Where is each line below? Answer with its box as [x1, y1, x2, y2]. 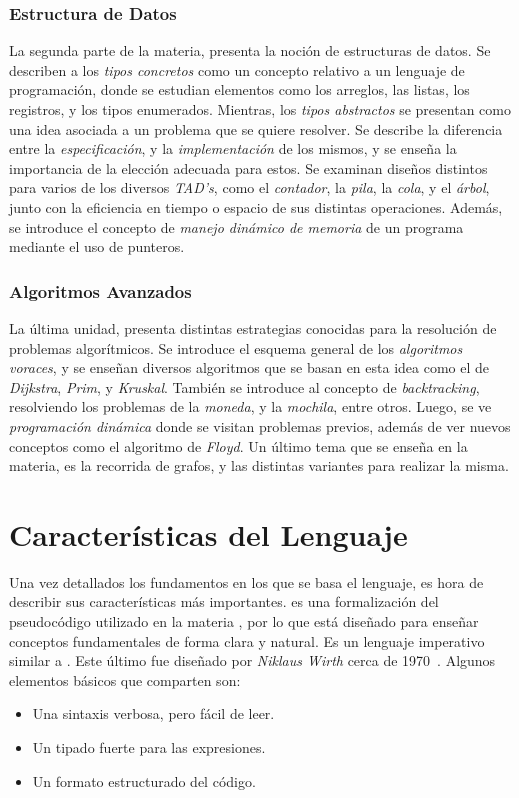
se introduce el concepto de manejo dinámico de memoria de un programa [9, 216, 464, 237]
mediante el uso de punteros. [9, 236, 185, 257]
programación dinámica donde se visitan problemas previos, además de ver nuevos [9, 415, 511, 436]
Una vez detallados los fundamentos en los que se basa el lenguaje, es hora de [9, 571, 484, 592]
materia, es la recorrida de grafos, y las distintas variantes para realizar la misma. [9, 455, 509, 476]
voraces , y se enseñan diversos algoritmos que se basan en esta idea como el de [9, 357, 489, 378]
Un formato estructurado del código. [32, 770, 256, 791]
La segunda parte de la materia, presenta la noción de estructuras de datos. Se [9, 40, 491, 61]
